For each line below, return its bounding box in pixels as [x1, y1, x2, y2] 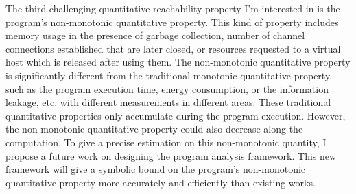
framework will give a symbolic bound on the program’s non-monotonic [5, 162, 306, 176]
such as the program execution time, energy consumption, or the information [5, 81, 329, 96]
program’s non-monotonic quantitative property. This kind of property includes [5, 14, 339, 29]
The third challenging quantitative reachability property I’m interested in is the [5, 1, 340, 15]
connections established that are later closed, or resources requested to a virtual [5, 41, 341, 55]
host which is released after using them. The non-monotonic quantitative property [5, 55, 351, 69]
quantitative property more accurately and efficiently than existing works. [5, 175, 316, 189]
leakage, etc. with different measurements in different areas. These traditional [5, 95, 331, 109]
